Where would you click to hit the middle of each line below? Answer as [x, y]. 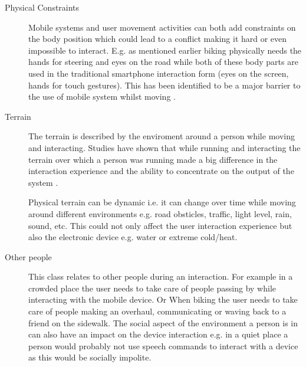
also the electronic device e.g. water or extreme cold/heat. [133, 237]
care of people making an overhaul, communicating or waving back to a [157, 311]
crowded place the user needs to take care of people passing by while [152, 288]
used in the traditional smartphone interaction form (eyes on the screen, [159, 73]
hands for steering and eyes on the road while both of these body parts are [163, 62]
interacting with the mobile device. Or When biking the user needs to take [163, 299]
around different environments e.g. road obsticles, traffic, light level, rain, [160, 213]
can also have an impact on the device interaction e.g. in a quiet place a [158, 334]
